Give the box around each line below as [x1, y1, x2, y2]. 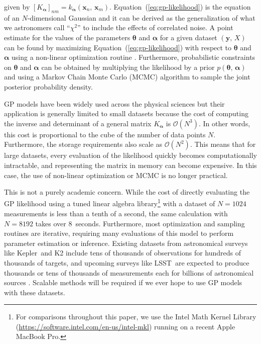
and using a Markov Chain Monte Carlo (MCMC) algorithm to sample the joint [4, 71, 250, 82]
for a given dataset [160, 32, 217, 42]
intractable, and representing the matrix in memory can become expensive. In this [4, 159, 257, 170]
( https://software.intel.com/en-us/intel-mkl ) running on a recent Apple [16, 321, 235, 331]
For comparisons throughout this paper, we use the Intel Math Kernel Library [16, 311, 256, 322]
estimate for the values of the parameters [4, 32, 130, 42]
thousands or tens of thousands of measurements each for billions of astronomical [4, 267, 254, 278]
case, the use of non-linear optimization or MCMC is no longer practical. [4, 169, 228, 180]
